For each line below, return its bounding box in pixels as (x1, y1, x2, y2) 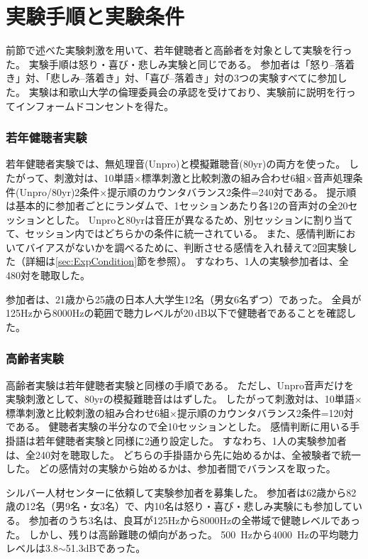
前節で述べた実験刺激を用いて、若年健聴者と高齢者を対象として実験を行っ (6, 43, 352, 58)
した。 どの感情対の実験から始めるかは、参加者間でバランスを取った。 (6, 461, 336, 476)
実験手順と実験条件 (6, 1, 185, 31)
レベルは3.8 (6, 541, 58, 555)
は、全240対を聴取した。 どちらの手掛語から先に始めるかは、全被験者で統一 (6, 447, 362, 462)
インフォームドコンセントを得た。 (15, 98, 174, 113)
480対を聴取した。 (6, 268, 90, 283)
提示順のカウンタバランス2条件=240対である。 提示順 (107, 184, 357, 199)
